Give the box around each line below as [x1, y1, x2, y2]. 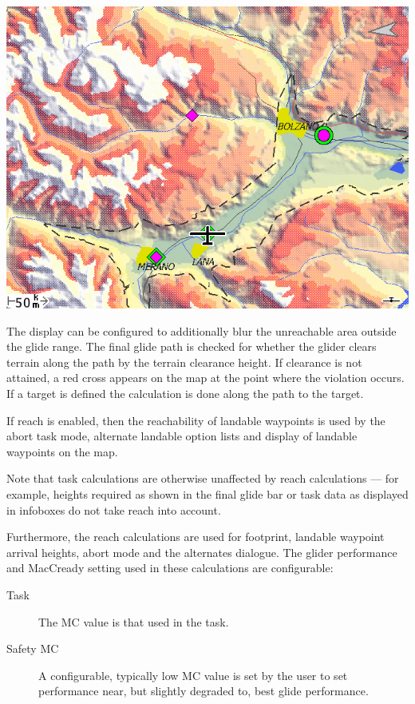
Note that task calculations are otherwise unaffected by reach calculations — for [6, 470, 399, 487]
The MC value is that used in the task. [38, 613, 229, 630]
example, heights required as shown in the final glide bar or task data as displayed [6, 485, 409, 502]
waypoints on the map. [6, 443, 118, 459]
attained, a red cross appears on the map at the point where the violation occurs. [6, 369, 405, 386]
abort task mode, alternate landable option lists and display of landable [6, 428, 358, 444]
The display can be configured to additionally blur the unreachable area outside [6, 322, 397, 339]
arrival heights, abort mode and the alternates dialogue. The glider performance [6, 543, 397, 560]
